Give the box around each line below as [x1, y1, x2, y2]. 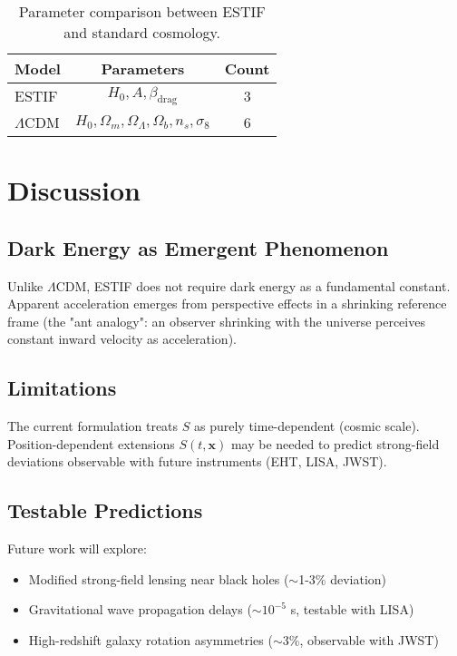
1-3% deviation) [298, 569, 387, 588]
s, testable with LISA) [290, 600, 414, 619]
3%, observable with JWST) [282, 630, 439, 649]
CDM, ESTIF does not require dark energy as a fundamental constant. [55, 276, 451, 295]
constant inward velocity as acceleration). [7, 329, 237, 348]
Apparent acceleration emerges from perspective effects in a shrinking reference [7, 294, 447, 313]
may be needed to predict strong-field [230, 434, 440, 453]
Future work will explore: [7, 539, 147, 558]
